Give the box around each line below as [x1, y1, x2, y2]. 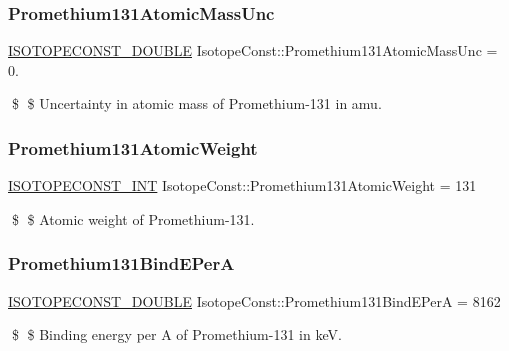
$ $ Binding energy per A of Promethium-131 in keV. [11, 324, 342, 345]
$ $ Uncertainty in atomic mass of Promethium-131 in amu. [11, 93, 382, 114]
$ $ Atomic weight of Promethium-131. [11, 208, 255, 229]
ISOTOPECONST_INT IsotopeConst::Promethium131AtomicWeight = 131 [8, 175, 477, 196]
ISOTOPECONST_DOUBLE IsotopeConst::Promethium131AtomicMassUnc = [8, 40, 498, 61]
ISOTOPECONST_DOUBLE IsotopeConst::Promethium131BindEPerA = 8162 [8, 290, 501, 311]
